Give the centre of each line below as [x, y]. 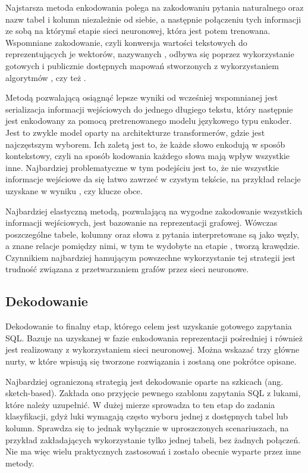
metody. [20, 463]
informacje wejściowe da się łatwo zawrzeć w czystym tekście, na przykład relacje [153, 179]
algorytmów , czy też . [46, 77]
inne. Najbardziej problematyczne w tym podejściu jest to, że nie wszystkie [142, 167]
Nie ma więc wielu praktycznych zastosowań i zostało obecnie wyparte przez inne [153, 451]
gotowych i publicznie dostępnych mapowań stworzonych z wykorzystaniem [142, 65]
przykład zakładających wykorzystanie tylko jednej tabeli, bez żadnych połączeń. [153, 439]
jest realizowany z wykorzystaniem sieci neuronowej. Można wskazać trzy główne [153, 349]
